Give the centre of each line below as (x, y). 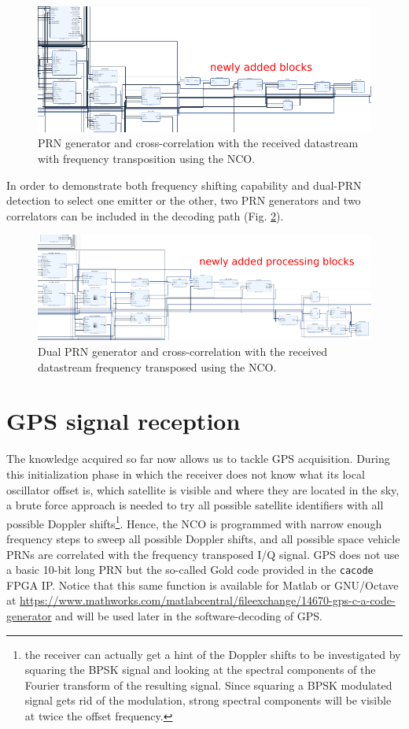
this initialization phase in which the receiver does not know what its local (186, 474)
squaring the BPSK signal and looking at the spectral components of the (200, 670)
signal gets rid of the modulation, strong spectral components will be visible (208, 700)
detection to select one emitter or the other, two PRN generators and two (184, 200)
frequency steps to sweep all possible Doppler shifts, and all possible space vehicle (203, 538)
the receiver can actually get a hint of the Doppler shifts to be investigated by (213, 654)
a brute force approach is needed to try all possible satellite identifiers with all (195, 505)
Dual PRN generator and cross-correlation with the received (183, 352)
